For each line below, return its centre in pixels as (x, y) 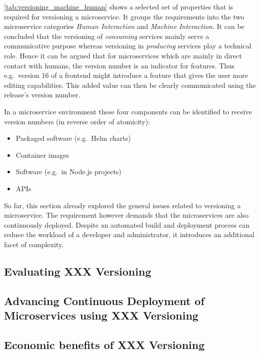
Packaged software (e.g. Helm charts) (73, 138)
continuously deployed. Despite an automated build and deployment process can (127, 224)
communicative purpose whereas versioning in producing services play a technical (128, 46)
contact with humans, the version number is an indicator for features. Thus (119, 65)
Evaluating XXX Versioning (78, 271)
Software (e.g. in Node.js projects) (68, 172)
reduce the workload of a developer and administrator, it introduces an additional (129, 234)
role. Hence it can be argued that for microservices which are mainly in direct (123, 55)
